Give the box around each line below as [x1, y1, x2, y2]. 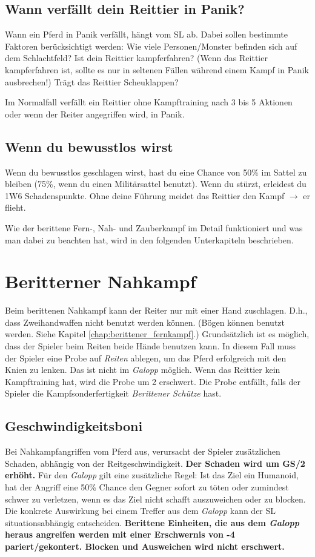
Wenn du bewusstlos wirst [5, 137, 173, 156]
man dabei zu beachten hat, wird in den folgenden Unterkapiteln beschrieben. [5, 233, 294, 246]
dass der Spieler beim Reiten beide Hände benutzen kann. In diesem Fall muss [5, 340, 296, 352]
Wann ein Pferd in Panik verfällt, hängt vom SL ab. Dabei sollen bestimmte [5, 28, 288, 41]
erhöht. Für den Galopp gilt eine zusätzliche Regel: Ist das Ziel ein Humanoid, [5, 469, 299, 481]
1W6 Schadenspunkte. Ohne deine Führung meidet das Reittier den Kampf [5, 189, 285, 202]
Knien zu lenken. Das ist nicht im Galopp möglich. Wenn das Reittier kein [5, 363, 280, 376]
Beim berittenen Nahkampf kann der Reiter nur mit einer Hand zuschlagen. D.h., [5, 304, 308, 317]
